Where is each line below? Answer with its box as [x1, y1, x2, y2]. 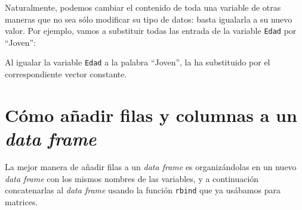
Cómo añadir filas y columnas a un [5, 102, 297, 127]
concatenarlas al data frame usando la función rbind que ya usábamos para [5, 184, 281, 196]
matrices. [5, 195, 38, 208]
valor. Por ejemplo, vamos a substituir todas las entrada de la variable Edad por [5, 24, 297, 37]
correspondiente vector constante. [5, 68, 127, 80]
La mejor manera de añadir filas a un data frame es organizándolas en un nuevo [5, 161, 297, 173]
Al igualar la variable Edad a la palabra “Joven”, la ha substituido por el [5, 56, 270, 68]
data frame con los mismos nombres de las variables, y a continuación [5, 172, 259, 184]
